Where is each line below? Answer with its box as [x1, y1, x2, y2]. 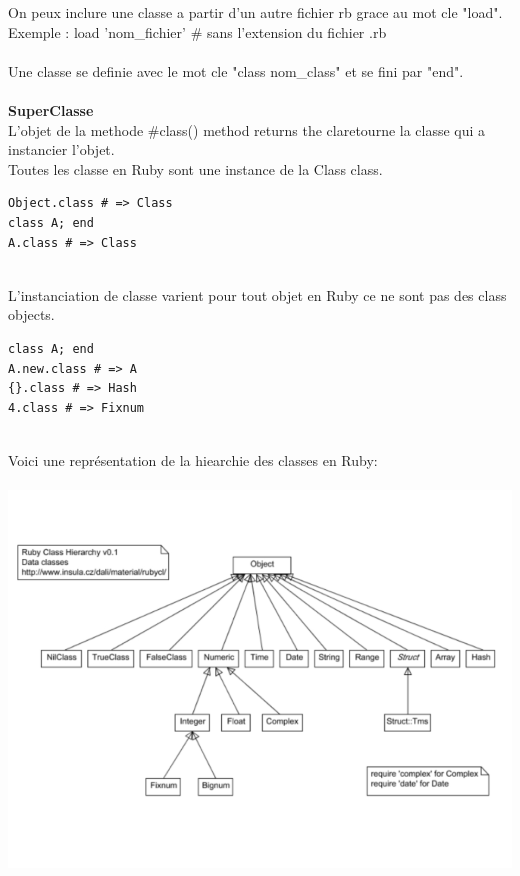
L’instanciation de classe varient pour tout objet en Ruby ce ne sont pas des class [8, 284, 507, 305]
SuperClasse [8, 99, 94, 120]
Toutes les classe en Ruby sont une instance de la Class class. [8, 158, 383, 179]
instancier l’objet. [8, 139, 115, 160]
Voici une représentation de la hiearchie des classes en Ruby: [8, 449, 378, 470]
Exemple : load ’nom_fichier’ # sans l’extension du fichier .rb [8, 21, 387, 42]
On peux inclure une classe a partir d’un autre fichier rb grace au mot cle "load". [8, 2, 503, 22]
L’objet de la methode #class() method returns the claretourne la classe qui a [8, 119, 486, 140]
